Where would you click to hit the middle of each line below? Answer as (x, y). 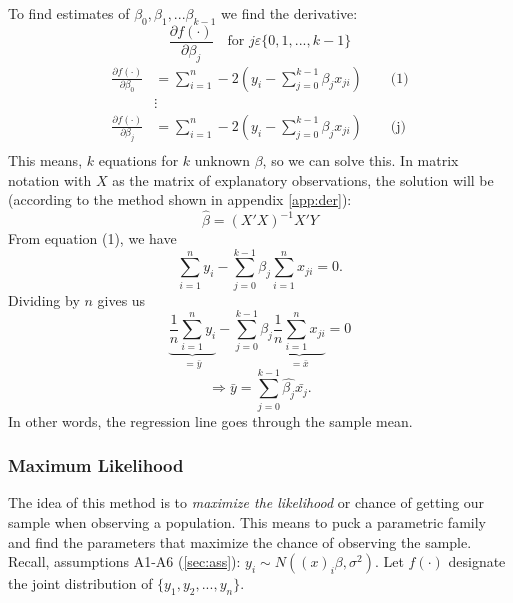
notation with (50, 179)
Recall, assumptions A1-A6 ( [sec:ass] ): (124, 561)
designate (477, 561)
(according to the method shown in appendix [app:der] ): (180, 199)
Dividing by (44, 299)
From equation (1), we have (92, 238)
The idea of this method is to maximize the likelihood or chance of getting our (246, 502)
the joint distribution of (80, 583)
